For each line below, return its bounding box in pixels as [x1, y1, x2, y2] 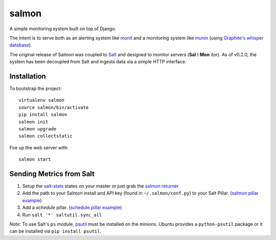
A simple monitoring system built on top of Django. [9, 26, 117, 32]
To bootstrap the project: [9, 85, 62, 92]
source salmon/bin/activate [18, 104, 89, 110]
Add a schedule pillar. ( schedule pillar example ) [22, 205, 122, 211]
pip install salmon [18, 112, 67, 118]
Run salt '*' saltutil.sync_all [22, 211, 102, 217]
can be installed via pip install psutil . [9, 228, 102, 234]
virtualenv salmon [18, 97, 65, 103]
